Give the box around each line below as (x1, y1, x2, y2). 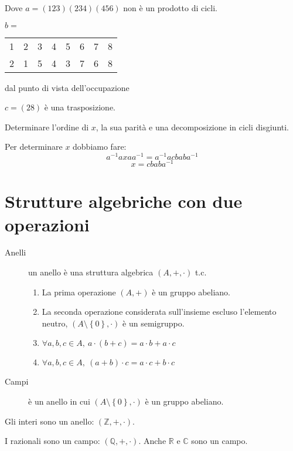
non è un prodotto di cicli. (123, 2, 217, 14)
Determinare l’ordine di (5, 120, 89, 133)
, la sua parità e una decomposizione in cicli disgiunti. (96, 120, 289, 133)
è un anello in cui (28, 395, 90, 407)
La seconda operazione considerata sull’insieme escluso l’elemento (42, 305, 277, 318)
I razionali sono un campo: (5, 435, 100, 447)
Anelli (5, 246, 26, 258)
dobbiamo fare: (73, 140, 127, 153)
